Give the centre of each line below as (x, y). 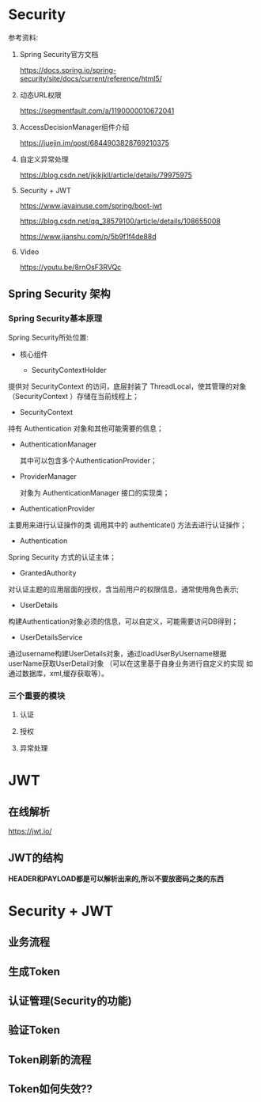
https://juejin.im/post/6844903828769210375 (95, 142)
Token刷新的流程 (50, 1060)
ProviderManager (48, 476)
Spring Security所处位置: (49, 337)
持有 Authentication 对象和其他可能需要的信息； (86, 428)
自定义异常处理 (44, 159)
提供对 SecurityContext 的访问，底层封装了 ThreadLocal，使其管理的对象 (127, 386)
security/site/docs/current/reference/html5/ (91, 78)
